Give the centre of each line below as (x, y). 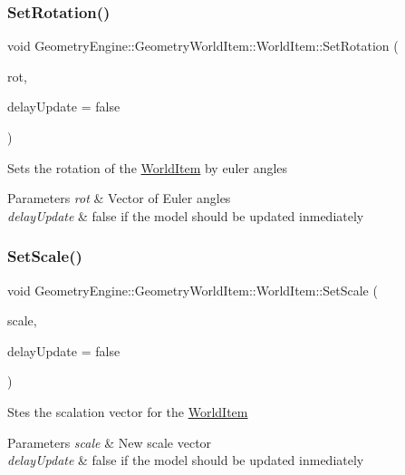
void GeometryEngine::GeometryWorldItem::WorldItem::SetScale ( (193, 290)
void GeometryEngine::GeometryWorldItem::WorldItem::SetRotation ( (203, 46)
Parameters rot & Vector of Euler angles (119, 198)
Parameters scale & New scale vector (110, 442)
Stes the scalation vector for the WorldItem (128, 411)
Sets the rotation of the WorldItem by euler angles (148, 167)
